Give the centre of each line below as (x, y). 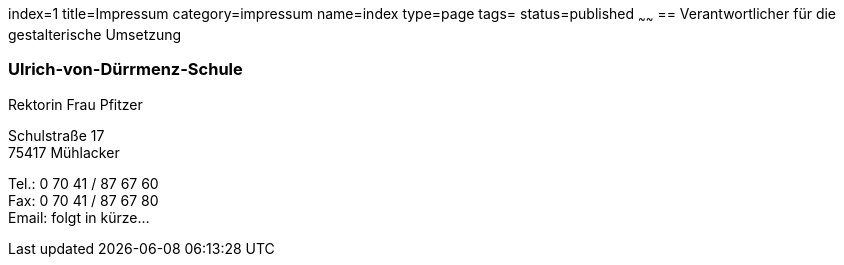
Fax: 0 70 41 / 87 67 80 (83, 200)
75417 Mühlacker (64, 152)
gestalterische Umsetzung (95, 34)
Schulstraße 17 (56, 135)
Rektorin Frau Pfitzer (75, 104)
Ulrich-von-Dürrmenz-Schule (125, 69)
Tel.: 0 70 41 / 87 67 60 (83, 183)
